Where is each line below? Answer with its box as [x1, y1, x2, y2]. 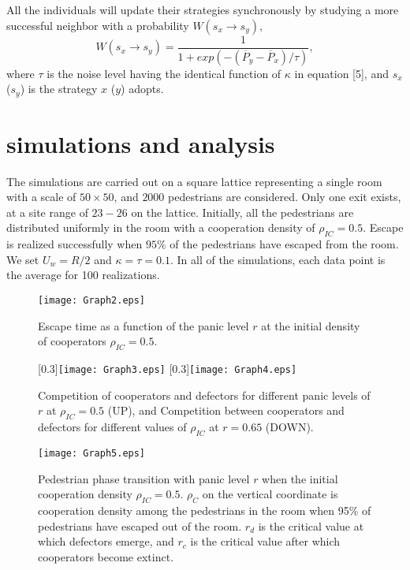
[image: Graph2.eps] [38, 295, 146, 307]
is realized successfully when [6, 236, 143, 252]
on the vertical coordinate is [202, 486, 338, 502]
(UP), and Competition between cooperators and [107, 402, 345, 419]
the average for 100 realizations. [6, 266, 160, 283]
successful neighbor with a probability [6, 17, 189, 33]
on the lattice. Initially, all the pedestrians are [131, 203, 354, 220]
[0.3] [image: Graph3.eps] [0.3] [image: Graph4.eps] [38, 360, 297, 377]
